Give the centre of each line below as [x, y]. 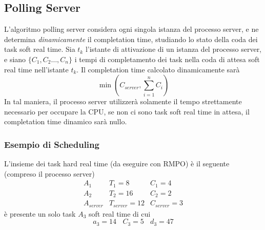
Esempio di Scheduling [52, 144]
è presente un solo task [40, 213]
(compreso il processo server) [49, 173]
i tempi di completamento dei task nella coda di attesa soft [167, 59]
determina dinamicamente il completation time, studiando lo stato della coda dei [131, 39]
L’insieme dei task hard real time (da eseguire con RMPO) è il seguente [117, 164]
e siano [15, 59]
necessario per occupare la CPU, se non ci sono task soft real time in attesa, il [127, 111]
